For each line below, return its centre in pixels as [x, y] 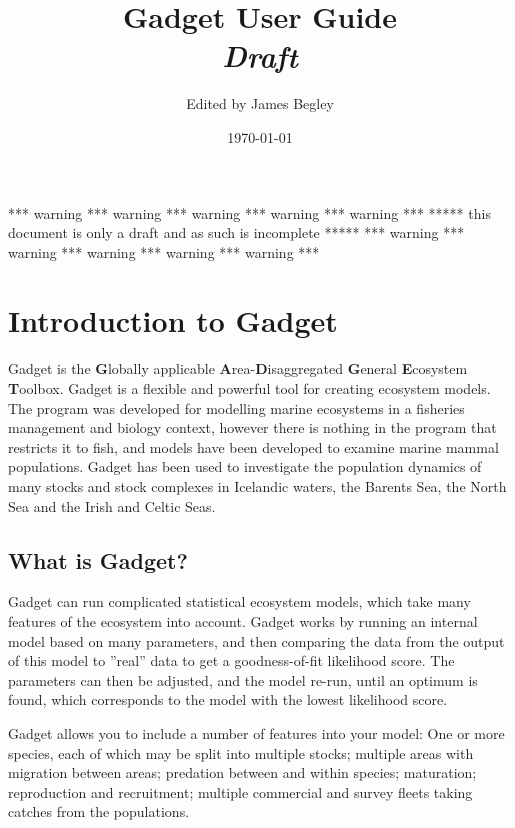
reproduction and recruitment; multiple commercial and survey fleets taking [240, 791]
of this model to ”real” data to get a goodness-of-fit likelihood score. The [231, 660]
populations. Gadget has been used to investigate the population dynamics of [245, 466]
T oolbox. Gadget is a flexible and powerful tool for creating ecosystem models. [249, 388]
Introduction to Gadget [173, 320]
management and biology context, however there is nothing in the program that [252, 427]
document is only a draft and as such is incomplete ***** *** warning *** [236, 232]
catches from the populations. [99, 811]
